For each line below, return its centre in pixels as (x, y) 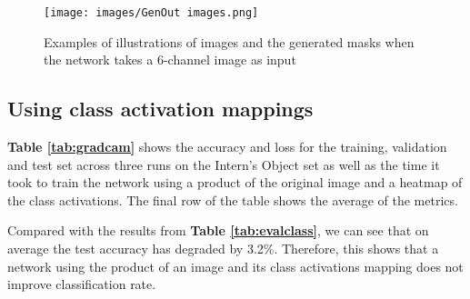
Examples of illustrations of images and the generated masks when (229, 41)
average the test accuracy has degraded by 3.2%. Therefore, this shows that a (223, 249)
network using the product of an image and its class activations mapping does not (235, 266)
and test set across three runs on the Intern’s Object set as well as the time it (224, 164)
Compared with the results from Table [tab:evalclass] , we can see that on (218, 230)
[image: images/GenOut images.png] (151, 13)
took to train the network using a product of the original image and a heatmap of (235, 182)
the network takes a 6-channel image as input (170, 60)
